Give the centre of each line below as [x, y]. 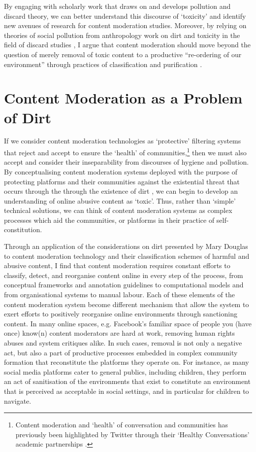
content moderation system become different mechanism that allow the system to [127, 304]
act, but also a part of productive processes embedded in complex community [121, 352]
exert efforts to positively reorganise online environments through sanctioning [121, 314]
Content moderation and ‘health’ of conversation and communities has [122, 425]
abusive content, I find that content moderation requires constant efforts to [117, 265]
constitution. [23, 229]
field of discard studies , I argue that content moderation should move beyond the [127, 45]
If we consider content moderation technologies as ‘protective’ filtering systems [123, 141]
